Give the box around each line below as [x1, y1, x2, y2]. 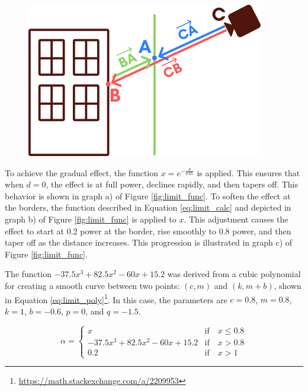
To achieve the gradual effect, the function [5, 166, 159, 179]
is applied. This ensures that [197, 166, 300, 179]
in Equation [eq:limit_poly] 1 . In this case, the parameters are [5, 291, 227, 306]
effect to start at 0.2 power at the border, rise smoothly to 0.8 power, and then [5, 224, 291, 237]
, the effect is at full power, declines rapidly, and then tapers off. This [46, 178, 298, 190]
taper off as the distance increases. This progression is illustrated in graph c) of [5, 236, 293, 249]
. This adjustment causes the [184, 212, 288, 225]
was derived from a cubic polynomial [167, 268, 301, 280]
